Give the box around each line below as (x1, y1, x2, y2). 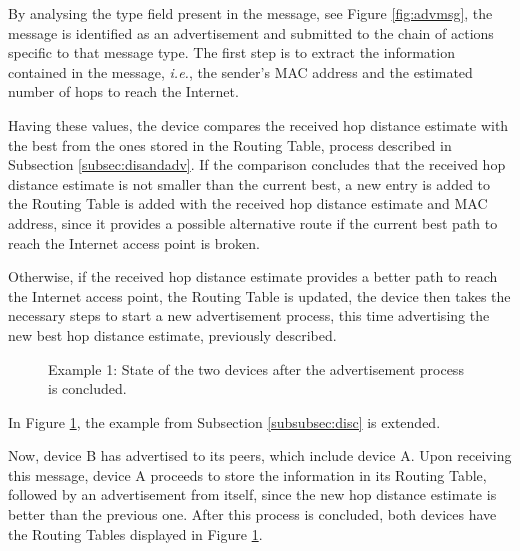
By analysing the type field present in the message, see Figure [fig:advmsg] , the (8, 3, 493, 23)
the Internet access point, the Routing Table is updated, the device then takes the (8, 285, 511, 306)
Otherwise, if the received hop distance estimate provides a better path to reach (8, 266, 498, 287)
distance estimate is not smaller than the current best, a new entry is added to (8, 173, 491, 194)
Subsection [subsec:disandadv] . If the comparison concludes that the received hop (8, 154, 506, 175)
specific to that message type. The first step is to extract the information (8, 42, 455, 63)
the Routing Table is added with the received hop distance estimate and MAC (8, 193, 488, 214)
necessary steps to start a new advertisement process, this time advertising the (8, 305, 490, 326)
